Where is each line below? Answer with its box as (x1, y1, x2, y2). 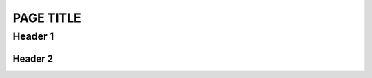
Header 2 (12, 53, 54, 64)
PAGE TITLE (12, 10, 82, 25)
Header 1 (12, 30, 54, 42)
